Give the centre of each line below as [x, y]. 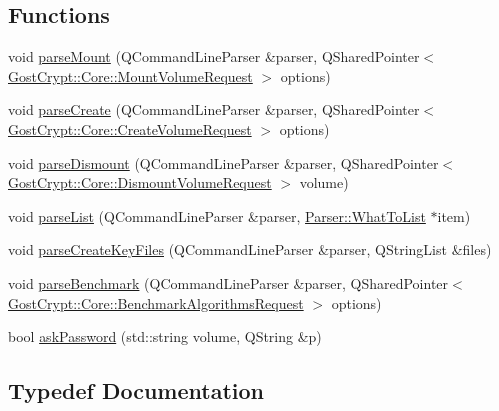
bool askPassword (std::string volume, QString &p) [165, 336]
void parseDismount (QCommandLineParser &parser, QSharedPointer [223, 162]
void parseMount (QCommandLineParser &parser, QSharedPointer [214, 56]
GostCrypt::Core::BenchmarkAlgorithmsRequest [156, 302]
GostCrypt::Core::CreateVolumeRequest [130, 128]
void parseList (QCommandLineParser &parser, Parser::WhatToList [217, 215]
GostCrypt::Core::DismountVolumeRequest [140, 182]
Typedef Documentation [136, 390]
